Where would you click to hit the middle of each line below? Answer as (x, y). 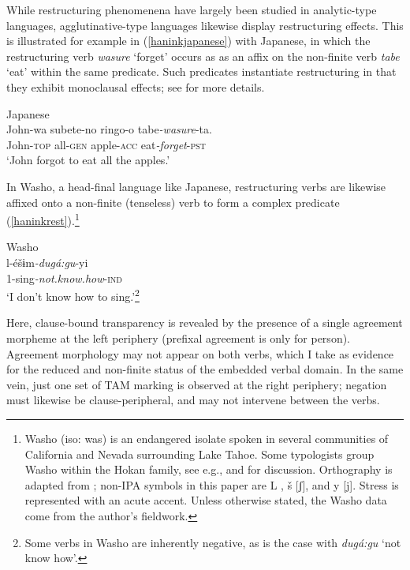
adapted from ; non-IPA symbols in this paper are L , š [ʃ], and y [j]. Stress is (212, 484)
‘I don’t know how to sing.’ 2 (73, 295)
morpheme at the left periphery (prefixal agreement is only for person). (179, 338)
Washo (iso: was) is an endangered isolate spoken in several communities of (207, 438)
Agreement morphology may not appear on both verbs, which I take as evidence (200, 353)
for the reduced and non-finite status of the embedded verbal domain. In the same (205, 369)
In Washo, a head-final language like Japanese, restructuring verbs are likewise (196, 186)
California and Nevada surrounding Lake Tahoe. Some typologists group (199, 454)
